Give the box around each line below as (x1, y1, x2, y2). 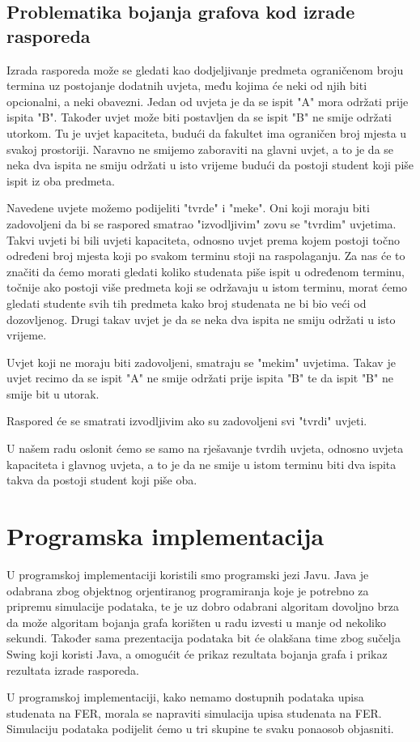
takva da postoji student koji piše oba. (6, 471, 197, 488)
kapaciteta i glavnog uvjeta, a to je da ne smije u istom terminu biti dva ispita (6, 455, 397, 472)
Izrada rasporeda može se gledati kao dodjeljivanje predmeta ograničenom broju (6, 61, 404, 78)
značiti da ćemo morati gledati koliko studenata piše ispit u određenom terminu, (6, 262, 405, 279)
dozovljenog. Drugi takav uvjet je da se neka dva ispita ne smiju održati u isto (6, 310, 396, 327)
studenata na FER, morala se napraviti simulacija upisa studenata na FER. (6, 704, 382, 721)
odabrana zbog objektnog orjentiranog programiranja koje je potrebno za (6, 582, 369, 599)
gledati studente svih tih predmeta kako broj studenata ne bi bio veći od (6, 294, 367, 311)
